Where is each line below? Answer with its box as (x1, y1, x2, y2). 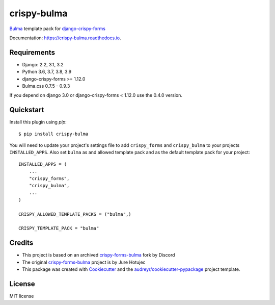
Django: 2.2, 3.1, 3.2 (22, 61, 64, 67)
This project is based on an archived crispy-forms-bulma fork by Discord (22, 252, 175, 258)
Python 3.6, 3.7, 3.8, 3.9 (22, 69, 72, 75)
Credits (9, 239, 34, 247)
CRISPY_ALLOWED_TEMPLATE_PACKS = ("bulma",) (18, 211, 132, 217)
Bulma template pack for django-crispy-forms (9, 26, 105, 32)
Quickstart (9, 106, 44, 114)
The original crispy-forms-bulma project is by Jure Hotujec (22, 259, 146, 265)
